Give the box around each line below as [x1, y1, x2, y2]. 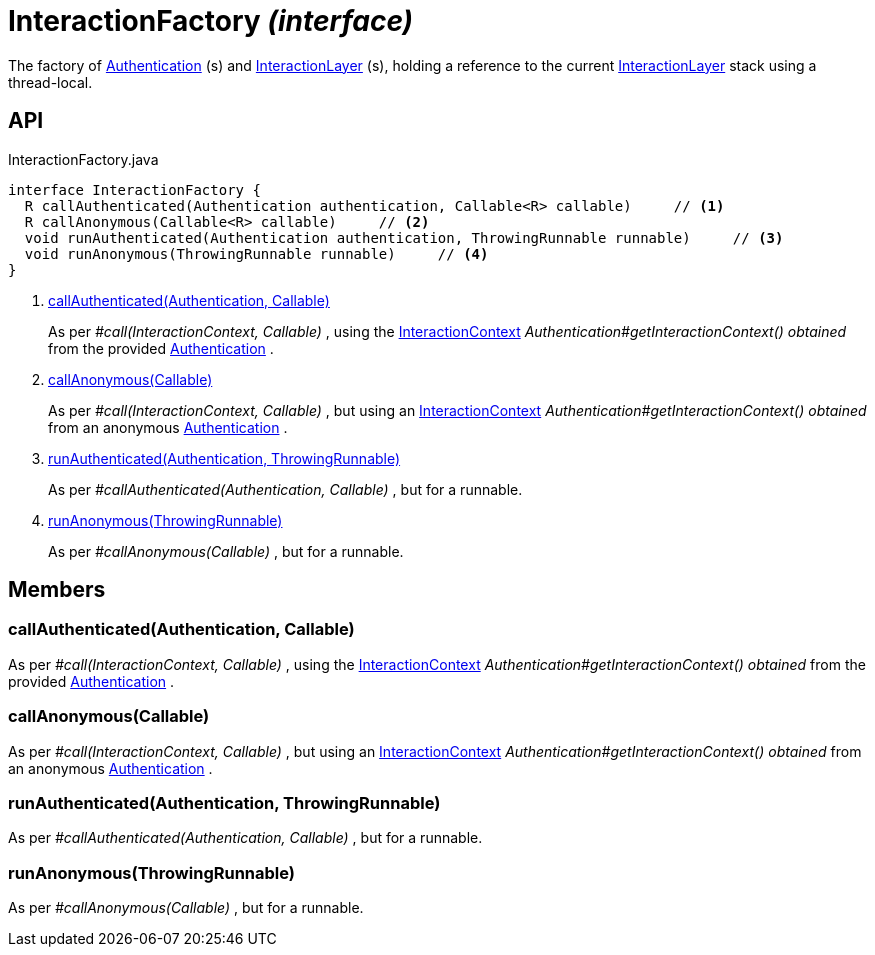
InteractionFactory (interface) [8, 4, 413, 38]
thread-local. [8, 73, 93, 91]
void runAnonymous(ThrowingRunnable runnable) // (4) [24, 245, 489, 262]
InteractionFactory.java [8, 150, 159, 168]
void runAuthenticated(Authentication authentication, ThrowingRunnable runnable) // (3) [24, 229, 784, 246]
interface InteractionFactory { [8, 181, 261, 198]
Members [8, 577, 106, 603]
